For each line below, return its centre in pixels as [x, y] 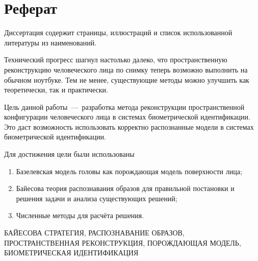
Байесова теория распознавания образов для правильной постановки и [125, 188]
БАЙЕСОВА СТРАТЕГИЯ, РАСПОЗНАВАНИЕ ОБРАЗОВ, [94, 233]
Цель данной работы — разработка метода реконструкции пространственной [124, 106]
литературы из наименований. [50, 42]
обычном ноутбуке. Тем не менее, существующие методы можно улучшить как [127, 79]
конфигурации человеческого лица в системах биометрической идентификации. [127, 117]
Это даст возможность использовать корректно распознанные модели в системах [129, 126]
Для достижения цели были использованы [69, 154]
